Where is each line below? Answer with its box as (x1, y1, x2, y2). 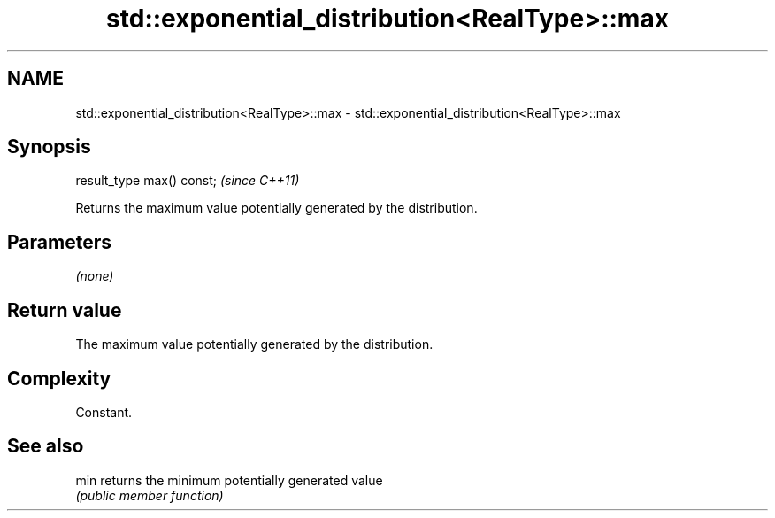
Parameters (7, 230, 111, 253)
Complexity (7, 367, 111, 390)
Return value (7, 298, 122, 321)
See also (7, 435, 84, 458)
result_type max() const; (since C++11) (75, 173, 300, 189)
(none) (75, 268, 114, 284)
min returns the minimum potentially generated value (75, 472, 383, 488)
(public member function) (75, 487, 224, 503)
